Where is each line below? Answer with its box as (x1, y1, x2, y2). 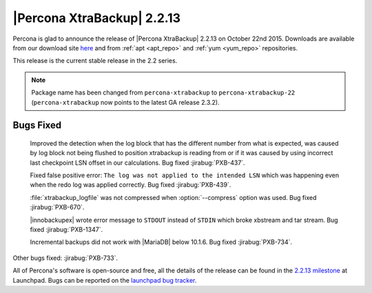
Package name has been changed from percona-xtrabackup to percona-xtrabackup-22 (31, 88, 296, 97)
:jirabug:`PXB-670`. (30, 203, 85, 212)
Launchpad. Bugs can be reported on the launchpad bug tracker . (12, 276, 197, 284)
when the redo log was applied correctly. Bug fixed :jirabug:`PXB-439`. (30, 181, 231, 189)
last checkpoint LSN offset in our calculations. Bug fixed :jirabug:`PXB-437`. (30, 159, 245, 167)
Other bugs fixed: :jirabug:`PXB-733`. (12, 254, 118, 262)
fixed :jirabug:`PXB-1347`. (30, 225, 103, 234)
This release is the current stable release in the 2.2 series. (12, 57, 178, 65)
